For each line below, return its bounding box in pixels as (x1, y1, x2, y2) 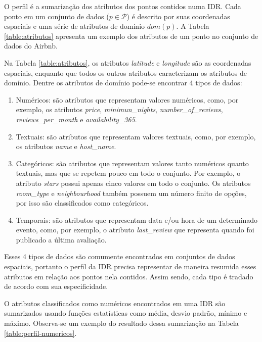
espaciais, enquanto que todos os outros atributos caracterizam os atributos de (4, 67, 247, 78)
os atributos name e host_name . (16, 141, 116, 152)
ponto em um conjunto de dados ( (4, 11, 109, 21)
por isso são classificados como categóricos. (16, 198, 149, 208)
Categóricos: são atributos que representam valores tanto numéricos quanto (16, 158, 249, 168)
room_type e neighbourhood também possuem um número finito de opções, (16, 187, 247, 198)
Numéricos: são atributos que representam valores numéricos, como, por (16, 94, 239, 105)
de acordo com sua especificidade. (4, 281, 108, 291)
